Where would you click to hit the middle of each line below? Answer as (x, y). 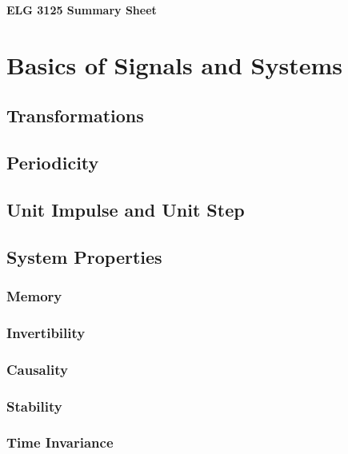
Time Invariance (60, 442)
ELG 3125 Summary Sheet (82, 10)
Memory (34, 296)
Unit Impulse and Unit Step (126, 209)
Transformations (75, 115)
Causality (37, 369)
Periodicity (53, 163)
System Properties (84, 256)
